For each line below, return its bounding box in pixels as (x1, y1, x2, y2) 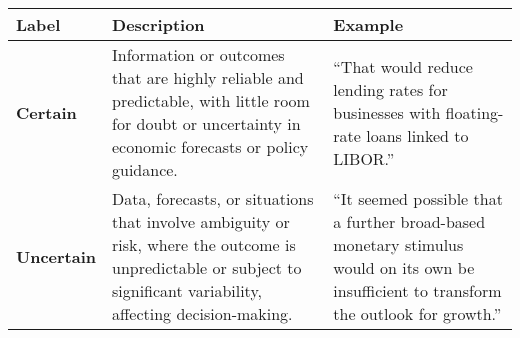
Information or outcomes (112, 43, 285, 66)
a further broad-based (333, 210, 486, 233)
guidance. (112, 158, 178, 181)
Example (333, 13, 404, 36)
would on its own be (333, 256, 475, 279)
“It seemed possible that (333, 187, 503, 210)
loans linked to (366, 123, 469, 147)
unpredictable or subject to (112, 256, 302, 279)
